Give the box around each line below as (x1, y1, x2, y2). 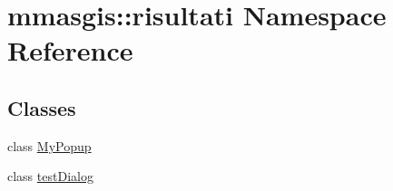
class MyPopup (7, 136, 92, 155)
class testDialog (7, 167, 93, 186)
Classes (7, 93, 76, 121)
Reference (7, 32, 133, 69)
